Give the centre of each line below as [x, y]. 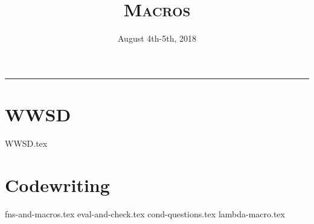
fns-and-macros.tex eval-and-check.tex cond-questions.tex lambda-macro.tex [145, 213]
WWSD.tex [26, 143]
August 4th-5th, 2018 [157, 38]
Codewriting [57, 184]
